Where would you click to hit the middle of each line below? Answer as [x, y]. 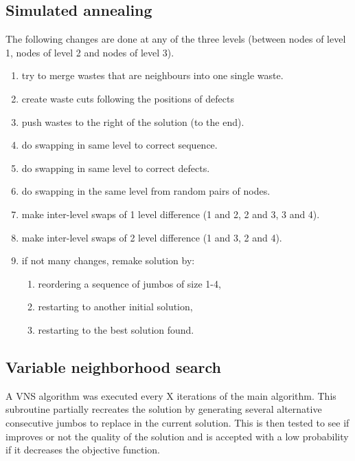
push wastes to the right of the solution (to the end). [133, 121]
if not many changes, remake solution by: [108, 260]
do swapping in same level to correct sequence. [119, 145]
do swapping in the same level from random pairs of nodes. [146, 191]
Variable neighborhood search [113, 366]
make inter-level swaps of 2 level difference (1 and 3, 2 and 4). [152, 237]
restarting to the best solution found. [116, 329]
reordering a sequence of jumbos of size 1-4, [129, 283]
